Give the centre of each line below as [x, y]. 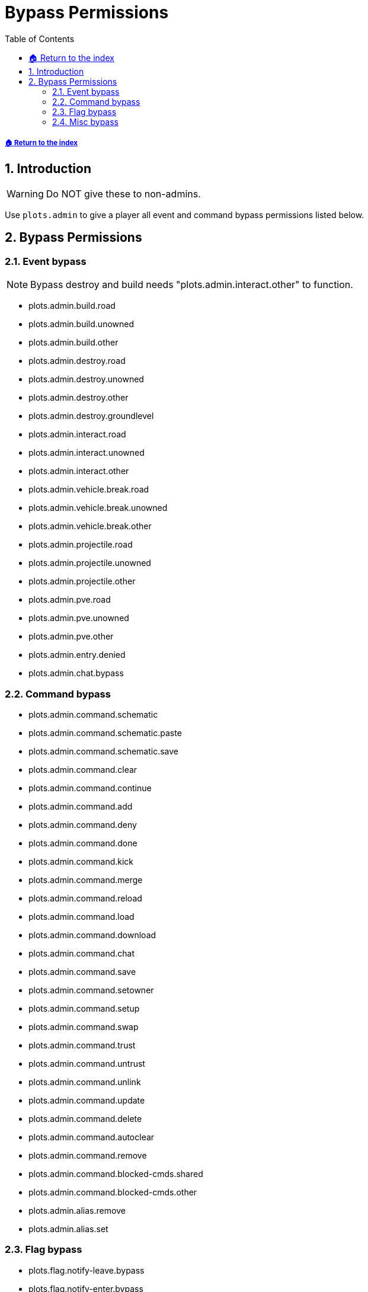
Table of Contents [40, 39]
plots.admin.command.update [87, 1100]
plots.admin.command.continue [90, 788]
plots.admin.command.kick [81, 861]
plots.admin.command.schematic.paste [105, 733]
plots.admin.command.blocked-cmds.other [113, 1192]
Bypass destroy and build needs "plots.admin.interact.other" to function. [192, 285]
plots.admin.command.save [82, 971]
